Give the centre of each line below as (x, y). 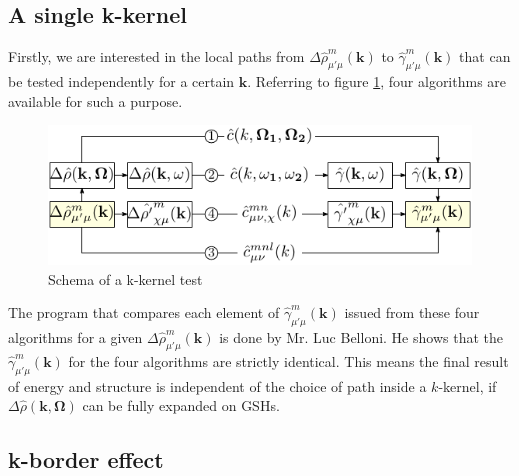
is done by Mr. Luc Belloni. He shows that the (361, 336)
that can (485, 56)
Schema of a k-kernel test (125, 278)
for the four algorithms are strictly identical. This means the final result (288, 360)
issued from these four (412, 312)
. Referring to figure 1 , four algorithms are (377, 81)
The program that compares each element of (144, 312)
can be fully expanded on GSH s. (181, 405)
